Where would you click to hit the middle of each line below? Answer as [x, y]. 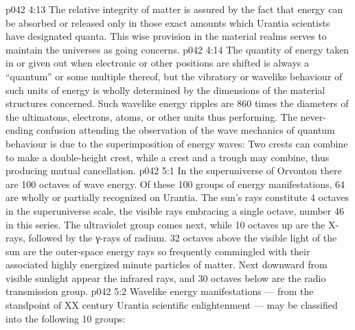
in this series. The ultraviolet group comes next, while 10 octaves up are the [165, 224]
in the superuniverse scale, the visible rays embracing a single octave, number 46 [175, 210]
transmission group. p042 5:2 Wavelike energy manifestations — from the [160, 291]
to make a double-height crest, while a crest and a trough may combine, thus [168, 157]
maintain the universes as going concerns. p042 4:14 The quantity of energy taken [177, 49]
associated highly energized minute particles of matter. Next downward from [167, 264]
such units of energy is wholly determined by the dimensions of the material [165, 90]
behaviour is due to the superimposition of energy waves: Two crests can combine [177, 143]
